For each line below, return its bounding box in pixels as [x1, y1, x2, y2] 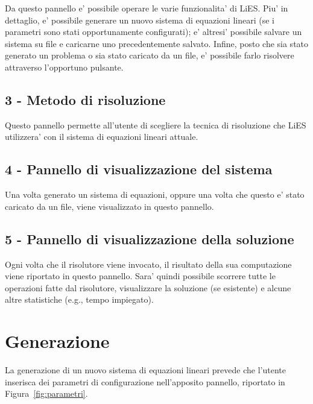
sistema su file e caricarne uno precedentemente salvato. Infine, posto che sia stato [5, 37, 309, 49]
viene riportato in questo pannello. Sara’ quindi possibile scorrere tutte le [5, 270, 276, 282]
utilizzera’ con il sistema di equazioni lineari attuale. [5, 130, 198, 143]
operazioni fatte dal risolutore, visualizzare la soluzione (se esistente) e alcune [5, 281, 291, 294]
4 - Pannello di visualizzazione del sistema [5, 160, 273, 178]
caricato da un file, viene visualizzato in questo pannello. [5, 200, 214, 212]
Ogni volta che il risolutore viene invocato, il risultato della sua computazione [5, 257, 292, 270]
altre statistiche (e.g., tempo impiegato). [5, 293, 154, 306]
